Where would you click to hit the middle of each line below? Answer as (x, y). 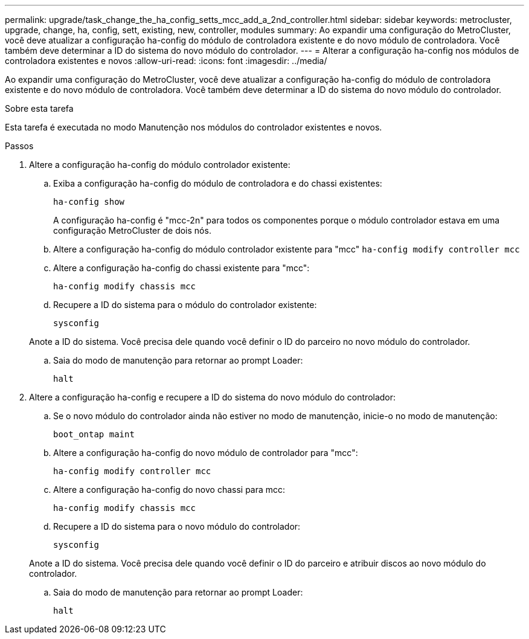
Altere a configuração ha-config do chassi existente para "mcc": (181, 268)
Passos (19, 146)
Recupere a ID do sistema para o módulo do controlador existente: (185, 305)
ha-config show (89, 202)
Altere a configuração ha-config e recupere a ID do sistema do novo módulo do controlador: (213, 397)
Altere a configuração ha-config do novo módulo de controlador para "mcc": (206, 453)
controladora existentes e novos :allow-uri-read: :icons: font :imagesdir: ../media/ (166, 61)
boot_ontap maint (94, 434)
